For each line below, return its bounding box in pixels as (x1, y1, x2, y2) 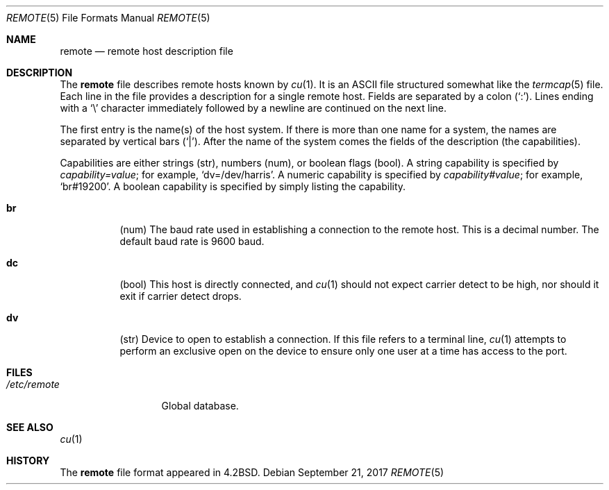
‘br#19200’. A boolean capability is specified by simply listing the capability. (60, 180, 406, 192)
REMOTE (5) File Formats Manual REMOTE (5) (6, 12, 210, 24)
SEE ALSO (6, 421, 53, 433)
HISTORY (6, 455, 50, 466)
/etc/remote (6, 378, 60, 390)
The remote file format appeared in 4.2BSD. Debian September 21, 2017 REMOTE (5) (60, 466, 444, 478)
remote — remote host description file (60, 45, 233, 57)
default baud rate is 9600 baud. (119, 235, 265, 247)
